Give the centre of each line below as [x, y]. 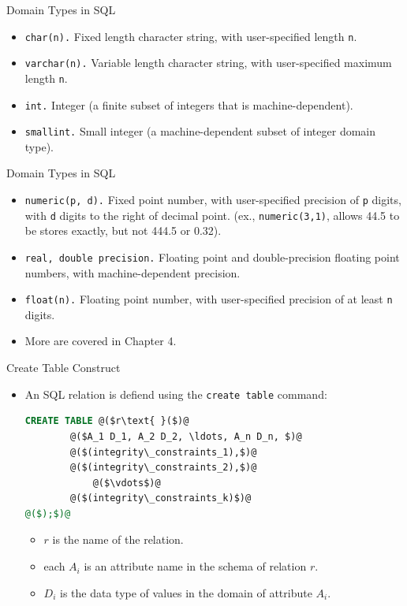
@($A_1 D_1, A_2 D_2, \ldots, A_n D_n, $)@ [186, 436]
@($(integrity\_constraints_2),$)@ [164, 468]
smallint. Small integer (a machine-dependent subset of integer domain [200, 131]
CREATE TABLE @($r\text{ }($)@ [107, 421]
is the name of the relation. [118, 539]
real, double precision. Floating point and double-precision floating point [212, 257]
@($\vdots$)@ [127, 483]
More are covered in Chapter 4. [101, 341]
